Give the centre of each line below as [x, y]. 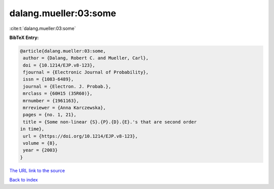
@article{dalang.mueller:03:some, [63, 51]
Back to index [24, 180]
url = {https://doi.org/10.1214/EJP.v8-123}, [80, 136]
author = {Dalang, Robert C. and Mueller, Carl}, [86, 58]
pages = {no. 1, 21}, [50, 115]
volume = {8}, [40, 143]
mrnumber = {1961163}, [51, 101]
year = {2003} [40, 150]
